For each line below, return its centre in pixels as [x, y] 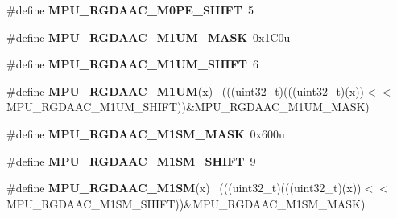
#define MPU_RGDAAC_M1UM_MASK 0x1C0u [149, 37]
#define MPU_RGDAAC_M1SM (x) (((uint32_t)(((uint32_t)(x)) [184, 188]
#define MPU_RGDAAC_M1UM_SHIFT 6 [132, 64]
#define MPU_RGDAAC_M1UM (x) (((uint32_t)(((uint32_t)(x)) [186, 90]
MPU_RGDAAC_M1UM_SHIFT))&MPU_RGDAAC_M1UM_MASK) [188, 107]
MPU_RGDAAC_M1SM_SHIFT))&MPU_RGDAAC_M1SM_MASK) [186, 203]
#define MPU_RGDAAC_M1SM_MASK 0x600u [146, 133]
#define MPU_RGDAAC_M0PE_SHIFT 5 [130, 10]
